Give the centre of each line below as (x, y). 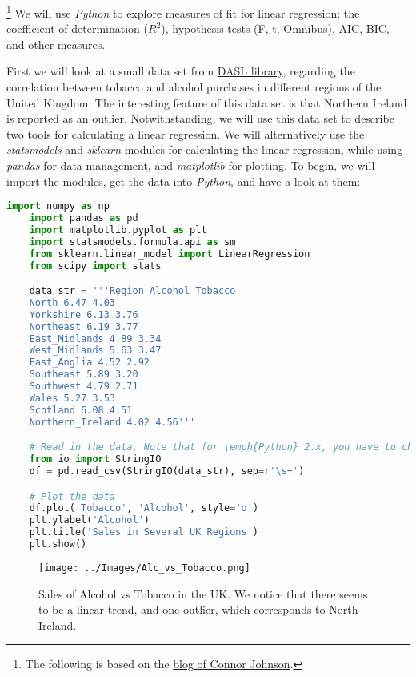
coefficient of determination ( (77, 28)
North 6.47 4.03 (72, 302)
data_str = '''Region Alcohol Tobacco (132, 291)
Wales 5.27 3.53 (72, 398)
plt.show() (58, 544)
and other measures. (56, 44)
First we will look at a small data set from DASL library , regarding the (181, 71)
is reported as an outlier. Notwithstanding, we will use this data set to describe (200, 118)
